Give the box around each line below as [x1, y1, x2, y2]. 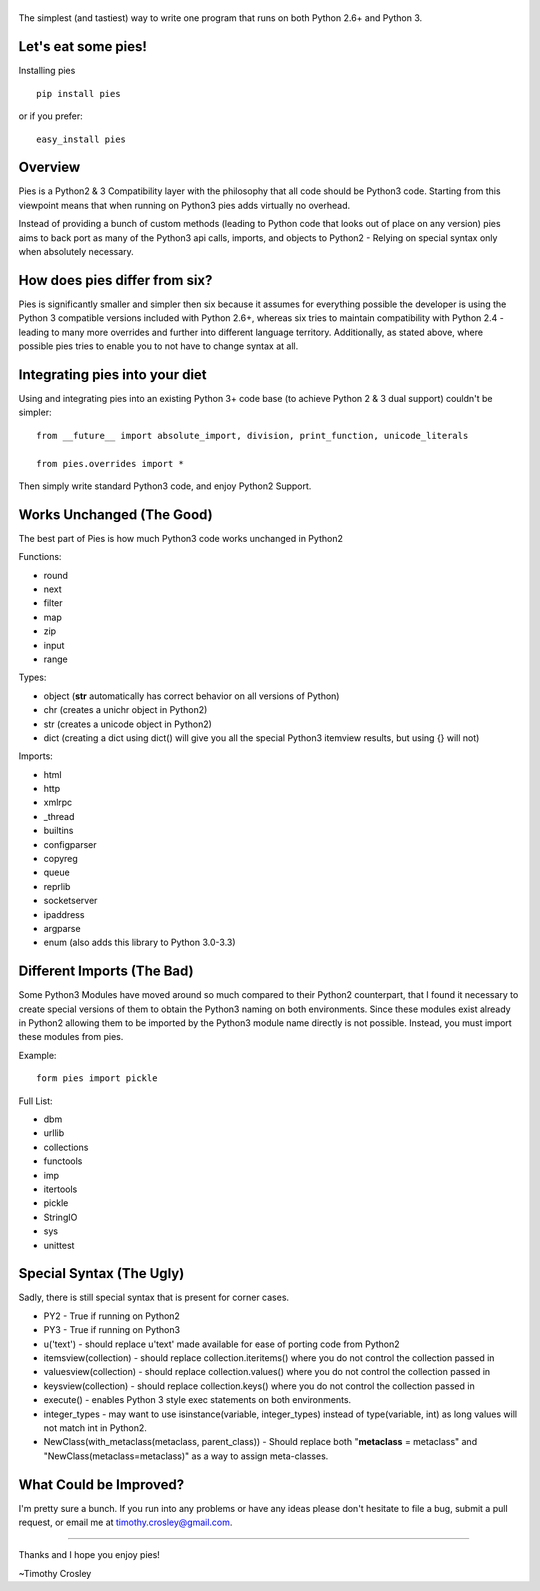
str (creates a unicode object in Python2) [43, 718, 212, 730]
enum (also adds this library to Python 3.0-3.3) [43, 936, 236, 949]
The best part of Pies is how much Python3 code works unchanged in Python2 [18, 532, 344, 544]
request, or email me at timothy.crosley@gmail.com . [18, 1516, 233, 1529]
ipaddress [43, 908, 85, 920]
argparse [43, 922, 81, 934]
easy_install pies [36, 133, 127, 145]
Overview [18, 159, 81, 176]
